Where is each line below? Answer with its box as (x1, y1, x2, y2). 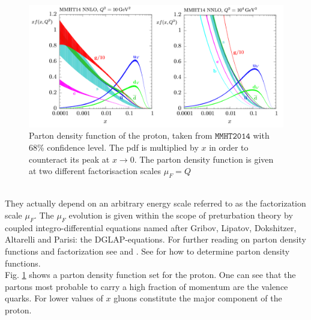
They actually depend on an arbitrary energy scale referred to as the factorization (5, 197, 306, 210)
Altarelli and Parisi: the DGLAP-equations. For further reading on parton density (5, 233, 306, 246)
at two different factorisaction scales (29, 165, 161, 177)
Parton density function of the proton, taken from (29, 129, 213, 142)
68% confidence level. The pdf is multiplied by (29, 140, 199, 153)
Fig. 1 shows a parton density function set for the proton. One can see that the (5, 268, 296, 281)
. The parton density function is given (134, 152, 274, 165)
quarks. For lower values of (5, 292, 103, 304)
